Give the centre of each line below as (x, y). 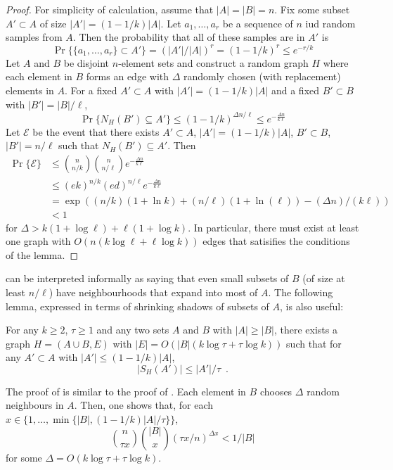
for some (24, 457)
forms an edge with (127, 76)
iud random (330, 23)
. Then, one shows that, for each (144, 405)
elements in (30, 90)
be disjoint (86, 62)
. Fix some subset (312, 9)
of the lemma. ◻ (42, 254)
